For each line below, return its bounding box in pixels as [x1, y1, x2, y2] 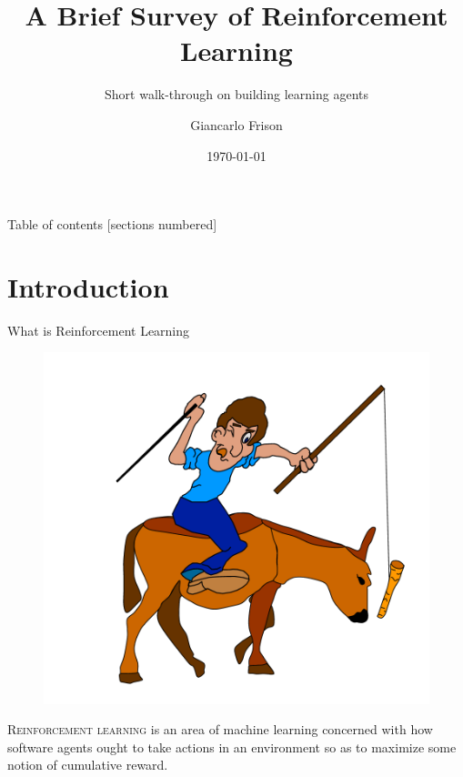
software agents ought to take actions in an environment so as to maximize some [7, 737, 457, 756]
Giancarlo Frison [190, 115, 283, 134]
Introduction [7, 267, 169, 305]
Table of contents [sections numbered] [7, 215, 217, 234]
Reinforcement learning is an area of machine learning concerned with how [7, 720, 433, 739]
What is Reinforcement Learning [7, 320, 190, 339]
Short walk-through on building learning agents [105, 85, 368, 104]
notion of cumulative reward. [7, 755, 168, 774]
